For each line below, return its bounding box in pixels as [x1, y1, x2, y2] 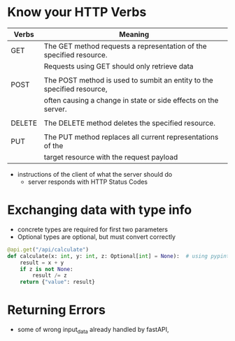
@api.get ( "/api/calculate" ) [7, 246, 90, 253]
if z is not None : [20, 266, 73, 273]
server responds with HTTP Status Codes [27, 177, 148, 186]
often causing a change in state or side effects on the [43, 95, 219, 105]
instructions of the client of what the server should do [17, 170, 173, 178]
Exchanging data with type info [7, 202, 192, 218]
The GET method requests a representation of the [43, 41, 208, 51]
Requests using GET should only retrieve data [43, 61, 194, 71]
